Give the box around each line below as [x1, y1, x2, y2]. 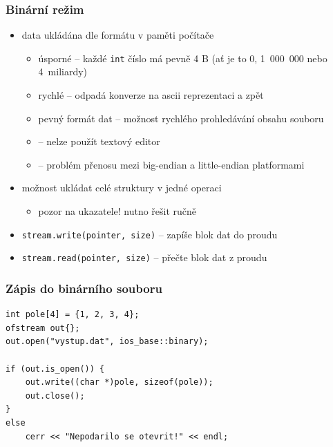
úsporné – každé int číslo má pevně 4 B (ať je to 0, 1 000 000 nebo [38, 50, 327, 65]
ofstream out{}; [6, 323, 80, 333]
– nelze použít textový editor [38, 134, 160, 149]
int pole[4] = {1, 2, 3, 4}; [6, 310, 140, 320]
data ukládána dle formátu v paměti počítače [21, 28, 214, 42]
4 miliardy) [38, 64, 88, 79]
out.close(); [25, 390, 85, 401]
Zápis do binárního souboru [6, 279, 162, 296]
